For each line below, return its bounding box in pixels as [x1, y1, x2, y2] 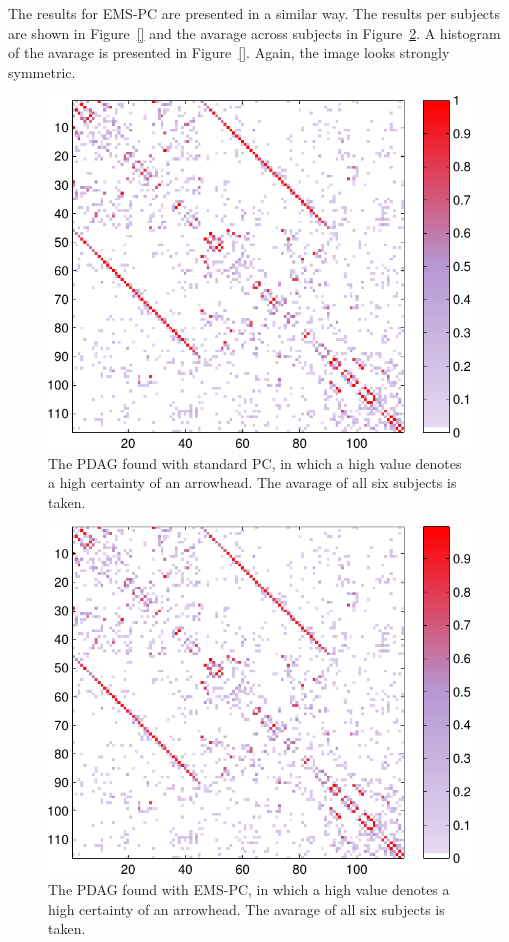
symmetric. [8, 61, 76, 82]
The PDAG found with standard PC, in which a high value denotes [48, 452, 462, 473]
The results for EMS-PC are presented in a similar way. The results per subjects [8, 3, 501, 23]
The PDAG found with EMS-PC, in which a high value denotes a [48, 879, 450, 900]
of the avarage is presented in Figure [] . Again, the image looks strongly [8, 42, 450, 63]
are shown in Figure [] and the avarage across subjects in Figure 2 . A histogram [8, 22, 501, 43]
